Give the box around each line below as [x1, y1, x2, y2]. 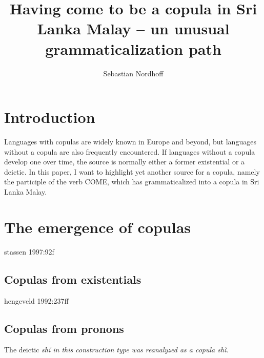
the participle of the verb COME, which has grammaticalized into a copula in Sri [4, 176, 259, 187]
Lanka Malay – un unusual [37, 18, 230, 39]
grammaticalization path [45, 38, 221, 59]
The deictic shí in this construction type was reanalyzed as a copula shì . [4, 344, 229, 355]
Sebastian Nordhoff [103, 68, 164, 78]
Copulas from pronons [4, 320, 124, 336]
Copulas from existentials [4, 271, 141, 287]
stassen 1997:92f [4, 246, 54, 257]
